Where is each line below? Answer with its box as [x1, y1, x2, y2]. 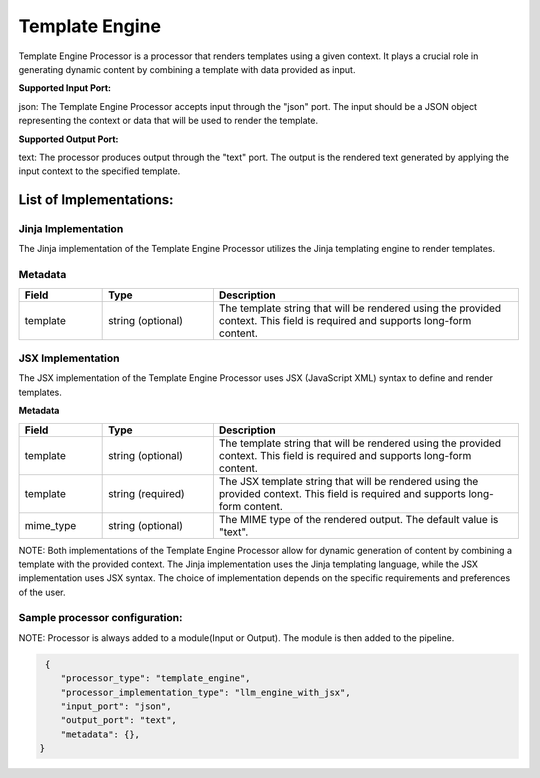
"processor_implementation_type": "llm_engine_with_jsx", [60, 686, 351, 698]
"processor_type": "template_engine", [60, 673, 251, 684]
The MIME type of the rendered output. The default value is [218, 512, 499, 526]
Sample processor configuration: [18, 611, 183, 625]
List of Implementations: [18, 191, 174, 209]
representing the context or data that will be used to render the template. [18, 115, 319, 127]
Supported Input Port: [18, 82, 112, 94]
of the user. [18, 586, 66, 598]
